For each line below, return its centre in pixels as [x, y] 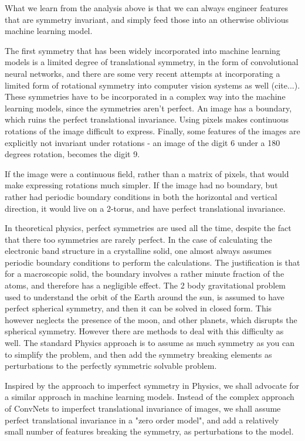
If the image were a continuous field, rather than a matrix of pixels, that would [147, 173]
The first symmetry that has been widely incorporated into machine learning [143, 50]
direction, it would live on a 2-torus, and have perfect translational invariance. [145, 208]
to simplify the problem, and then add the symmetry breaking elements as [138, 354]
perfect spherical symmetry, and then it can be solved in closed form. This [138, 308]
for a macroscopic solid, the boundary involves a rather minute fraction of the [145, 274]
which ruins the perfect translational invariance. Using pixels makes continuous [147, 119]
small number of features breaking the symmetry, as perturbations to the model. [149, 431]
